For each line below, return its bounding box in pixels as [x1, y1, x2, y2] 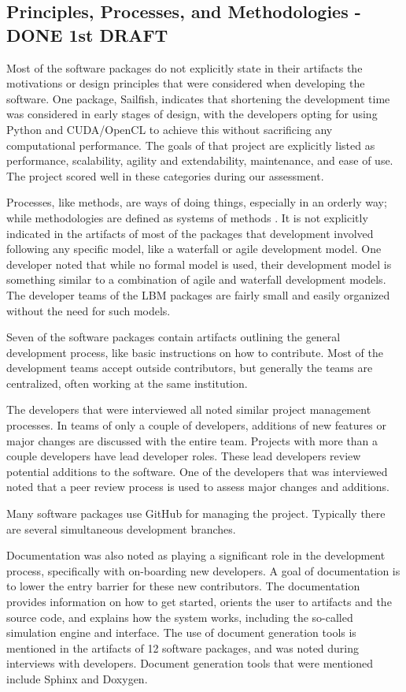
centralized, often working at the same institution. [6, 374, 248, 391]
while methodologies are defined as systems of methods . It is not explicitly [6, 209, 368, 225]
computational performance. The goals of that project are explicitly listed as [6, 136, 375, 153]
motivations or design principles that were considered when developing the [6, 75, 365, 91]
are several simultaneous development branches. [6, 520, 236, 537]
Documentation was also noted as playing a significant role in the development [6, 547, 386, 564]
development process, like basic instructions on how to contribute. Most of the [6, 344, 383, 360]
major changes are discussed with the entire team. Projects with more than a [6, 432, 378, 448]
